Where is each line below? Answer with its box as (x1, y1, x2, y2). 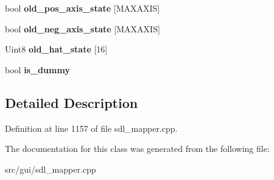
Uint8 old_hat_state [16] (5, 43, 108, 56)
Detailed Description (5, 93, 138, 112)
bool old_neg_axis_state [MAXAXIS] (5, 22, 160, 35)
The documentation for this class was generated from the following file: (5, 142, 270, 155)
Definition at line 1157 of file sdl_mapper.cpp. (5, 121, 178, 134)
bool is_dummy (5, 63, 70, 76)
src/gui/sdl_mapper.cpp (5, 162, 96, 175)
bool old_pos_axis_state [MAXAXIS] (5, 2, 160, 14)
